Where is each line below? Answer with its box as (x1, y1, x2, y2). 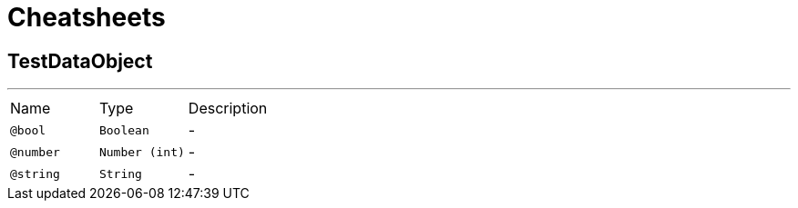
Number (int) (98, 144, 185, 159)
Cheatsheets (7, 2, 166, 33)
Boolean (98, 123, 149, 137)
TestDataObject (7, 49, 153, 73)
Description (188, 99, 268, 118)
